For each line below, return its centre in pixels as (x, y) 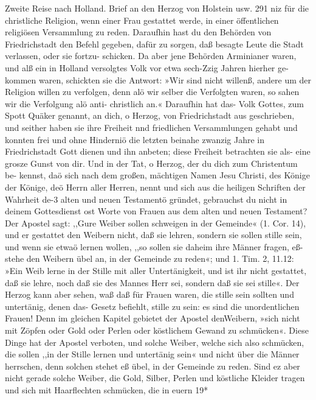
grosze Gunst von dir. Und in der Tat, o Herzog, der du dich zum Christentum (151, 163)
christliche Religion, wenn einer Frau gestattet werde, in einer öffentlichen (142, 20)
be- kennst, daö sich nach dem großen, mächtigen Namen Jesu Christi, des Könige (157, 175)
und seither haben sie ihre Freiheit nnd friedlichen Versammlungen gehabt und (151, 127)
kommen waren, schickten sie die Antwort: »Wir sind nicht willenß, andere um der (158, 79)
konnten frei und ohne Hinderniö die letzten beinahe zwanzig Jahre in (135, 139)
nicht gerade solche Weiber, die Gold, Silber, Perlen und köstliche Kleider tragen (155, 378)
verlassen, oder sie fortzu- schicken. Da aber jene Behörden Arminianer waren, (151, 56)
